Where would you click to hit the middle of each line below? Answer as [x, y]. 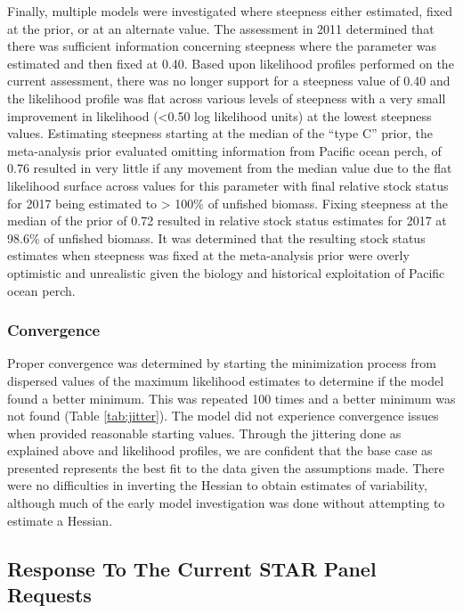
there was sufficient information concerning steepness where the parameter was [222, 46]
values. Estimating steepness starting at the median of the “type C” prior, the [220, 133]
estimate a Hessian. [60, 520]
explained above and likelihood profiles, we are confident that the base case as [220, 450]
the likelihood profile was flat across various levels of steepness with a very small [227, 98]
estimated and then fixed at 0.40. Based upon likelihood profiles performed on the [231, 63]
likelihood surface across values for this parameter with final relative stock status [228, 185]
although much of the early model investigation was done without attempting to [226, 503]
